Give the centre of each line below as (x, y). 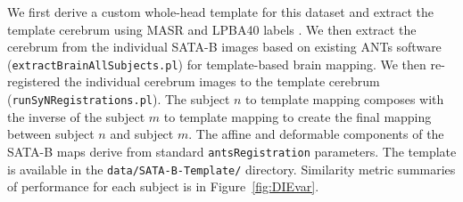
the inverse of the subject (76, 116)
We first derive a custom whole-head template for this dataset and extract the (220, 12)
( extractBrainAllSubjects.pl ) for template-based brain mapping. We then (217, 64)
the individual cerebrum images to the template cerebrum (222, 81)
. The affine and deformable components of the (316, 134)
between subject (51, 134)
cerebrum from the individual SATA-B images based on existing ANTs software (224, 47)
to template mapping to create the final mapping (298, 116)
